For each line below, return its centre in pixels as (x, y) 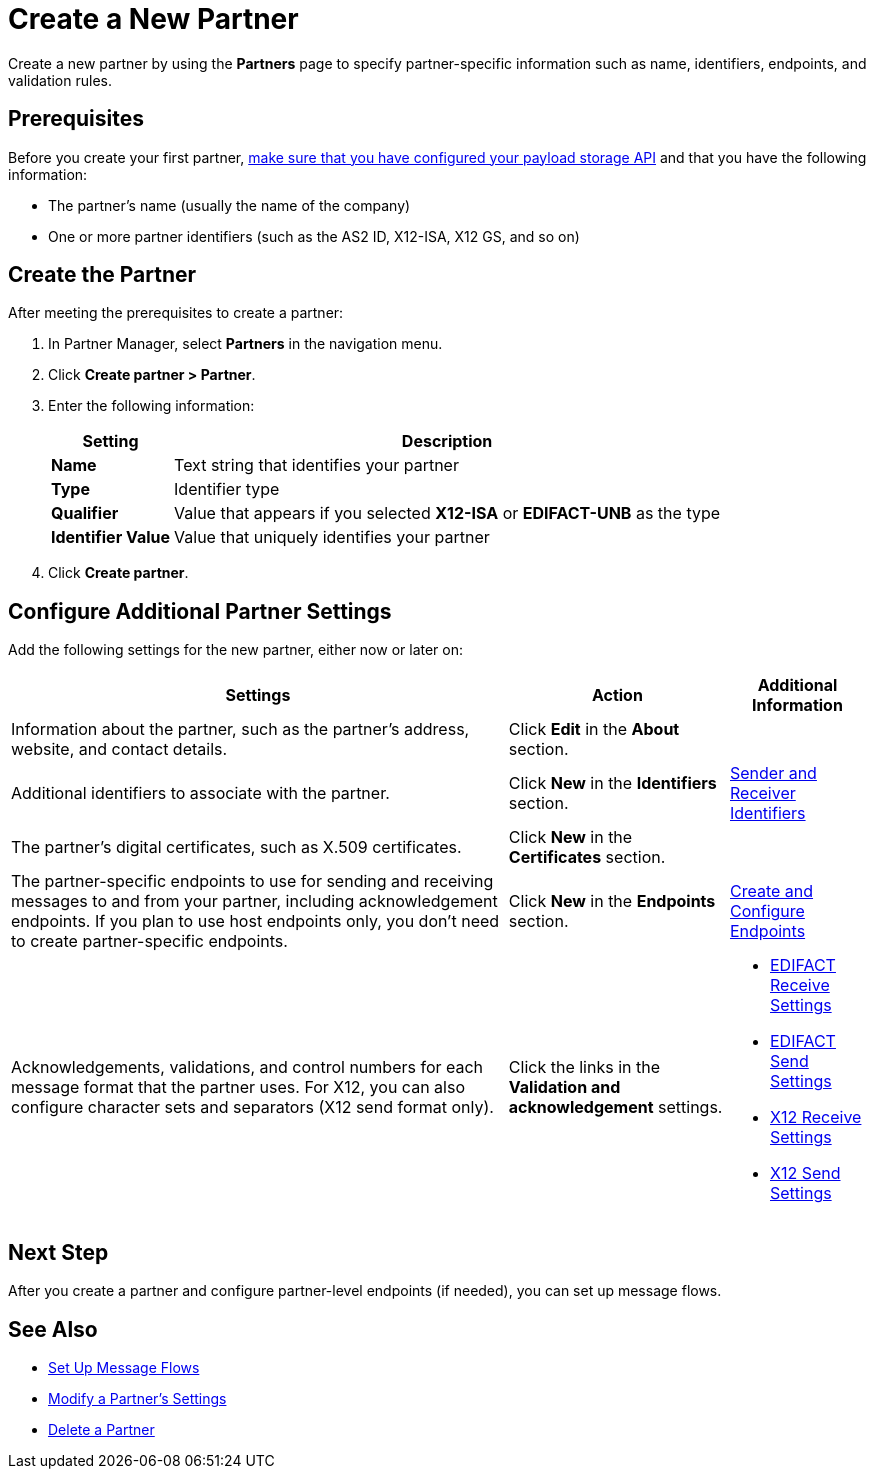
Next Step (58, 1252)
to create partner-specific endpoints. (149, 941)
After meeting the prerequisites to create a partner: (176, 313)
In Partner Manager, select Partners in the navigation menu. (245, 344)
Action (617, 695)
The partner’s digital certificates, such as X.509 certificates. (236, 847)
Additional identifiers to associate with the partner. (200, 793)
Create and (771, 891)
